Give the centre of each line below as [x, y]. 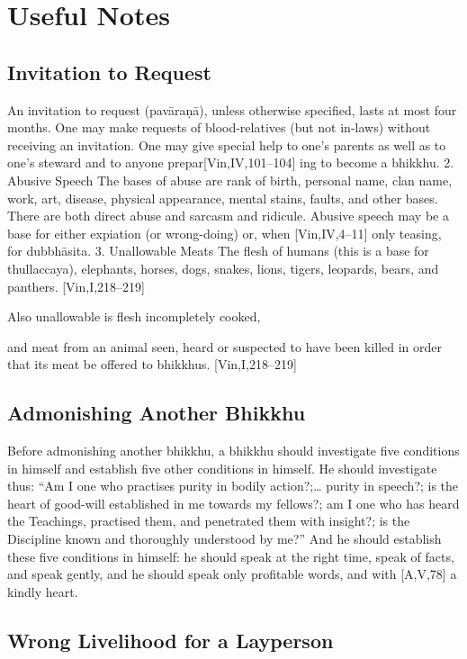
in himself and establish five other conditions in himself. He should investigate [222, 468]
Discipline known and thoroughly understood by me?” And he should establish [225, 539]
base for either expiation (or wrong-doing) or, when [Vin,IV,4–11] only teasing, [225, 233]
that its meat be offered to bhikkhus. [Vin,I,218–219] [152, 364]
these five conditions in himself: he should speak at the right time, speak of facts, [231, 556]
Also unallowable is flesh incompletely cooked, [134, 316]
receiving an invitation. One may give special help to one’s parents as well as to [227, 144]
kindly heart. [43, 591]
